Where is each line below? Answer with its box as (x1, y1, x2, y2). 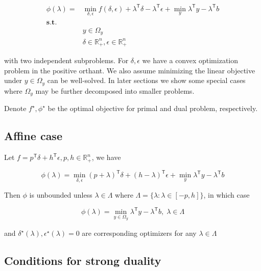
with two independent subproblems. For (4, 55, 129, 66)
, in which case (203, 189, 250, 200)
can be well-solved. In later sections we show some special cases (47, 75, 246, 86)
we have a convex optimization (142, 55, 239, 66)
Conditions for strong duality (4, 253, 161, 268)
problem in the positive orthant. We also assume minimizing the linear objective (4, 65, 255, 75)
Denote (4, 103, 27, 114)
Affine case (4, 128, 62, 144)
